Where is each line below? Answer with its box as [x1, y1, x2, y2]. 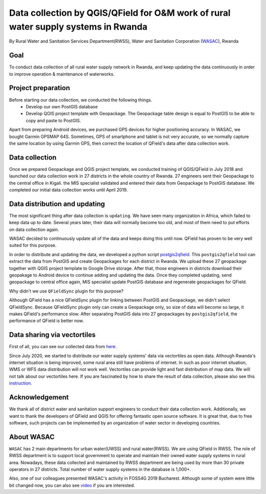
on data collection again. [9, 227, 59, 232]
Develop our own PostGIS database [26, 103, 98, 109]
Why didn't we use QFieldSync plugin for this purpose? [9, 288, 124, 294]
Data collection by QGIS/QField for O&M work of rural [9, 7, 231, 18]
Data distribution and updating [9, 199, 105, 208]
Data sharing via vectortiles [9, 330, 96, 339]
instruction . [9, 380, 32, 386]
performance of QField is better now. [9, 318, 84, 324]
